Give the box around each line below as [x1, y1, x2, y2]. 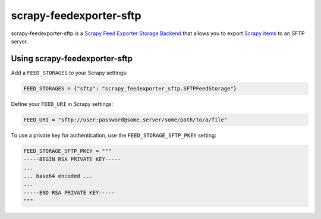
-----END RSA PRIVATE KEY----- [23, 189, 115, 196]
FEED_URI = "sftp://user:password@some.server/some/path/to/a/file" [23, 116, 228, 123]
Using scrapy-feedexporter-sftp [11, 54, 133, 64]
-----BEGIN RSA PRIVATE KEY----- [23, 156, 121, 163]
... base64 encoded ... [23, 173, 93, 179]
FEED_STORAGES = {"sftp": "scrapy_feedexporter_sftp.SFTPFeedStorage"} [23, 85, 237, 92]
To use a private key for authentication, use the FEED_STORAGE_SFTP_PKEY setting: [11, 132, 216, 139]
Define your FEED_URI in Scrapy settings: [11, 100, 114, 107]
